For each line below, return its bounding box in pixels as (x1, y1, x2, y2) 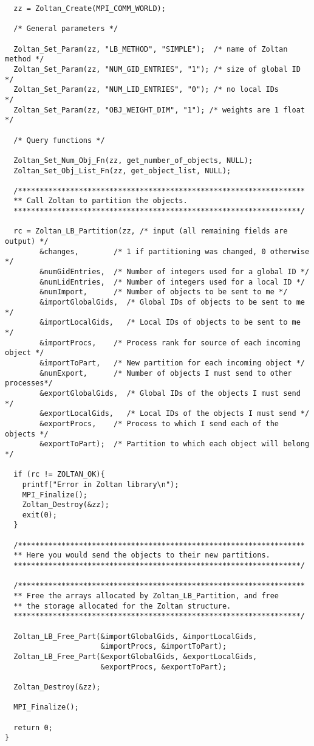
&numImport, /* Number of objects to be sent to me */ (39, 288, 288, 297)
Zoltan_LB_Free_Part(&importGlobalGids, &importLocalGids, (13, 632, 258, 641)
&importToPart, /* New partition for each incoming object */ (39, 358, 305, 367)
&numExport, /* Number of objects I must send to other (39, 368, 292, 378)
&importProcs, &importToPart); (100, 642, 227, 651)
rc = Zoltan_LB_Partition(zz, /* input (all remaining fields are (13, 227, 288, 236)
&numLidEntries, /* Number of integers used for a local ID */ (39, 277, 305, 286)
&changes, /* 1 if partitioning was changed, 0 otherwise (39, 247, 310, 256)
